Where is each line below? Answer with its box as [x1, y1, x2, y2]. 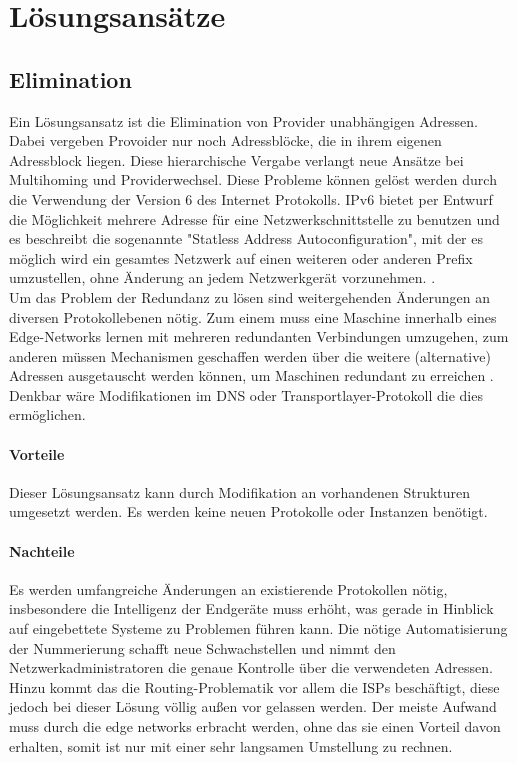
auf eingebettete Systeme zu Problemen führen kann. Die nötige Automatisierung [9, 618, 508, 639]
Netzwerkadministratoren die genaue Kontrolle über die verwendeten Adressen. [9, 657, 493, 678]
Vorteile [9, 443, 65, 464]
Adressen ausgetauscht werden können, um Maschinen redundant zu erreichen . [9, 365, 494, 386]
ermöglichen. [9, 404, 86, 425]
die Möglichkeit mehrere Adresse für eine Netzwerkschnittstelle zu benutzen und [9, 208, 500, 229]
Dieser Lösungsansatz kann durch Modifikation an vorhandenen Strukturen [9, 481, 471, 502]
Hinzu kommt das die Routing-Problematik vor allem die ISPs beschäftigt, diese [9, 676, 500, 697]
